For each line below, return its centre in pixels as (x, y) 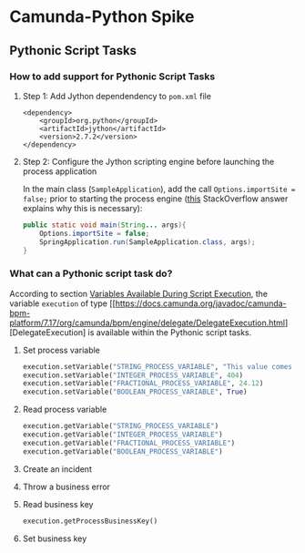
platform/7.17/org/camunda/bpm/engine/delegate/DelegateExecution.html (147, 323)
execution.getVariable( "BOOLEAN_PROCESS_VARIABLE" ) (122, 451)
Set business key (55, 538)
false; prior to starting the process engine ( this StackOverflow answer (155, 199)
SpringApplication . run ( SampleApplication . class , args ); (147, 242)
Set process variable (61, 350)
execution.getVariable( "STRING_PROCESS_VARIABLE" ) (121, 426)
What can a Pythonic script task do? (91, 273)
